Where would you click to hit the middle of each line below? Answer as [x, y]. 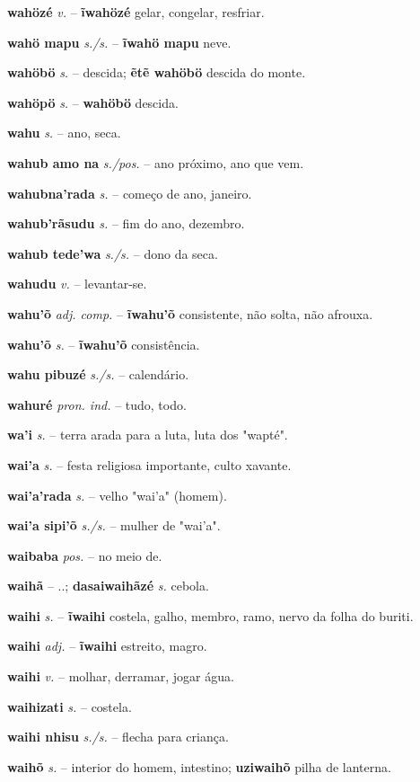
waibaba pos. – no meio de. [85, 555]
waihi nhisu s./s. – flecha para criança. [118, 737]
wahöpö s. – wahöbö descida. [93, 102]
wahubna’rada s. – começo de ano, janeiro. [130, 193]
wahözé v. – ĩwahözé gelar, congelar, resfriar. [136, 12]
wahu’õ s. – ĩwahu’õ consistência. [104, 344]
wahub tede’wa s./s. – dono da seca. [113, 253]
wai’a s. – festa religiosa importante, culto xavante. [149, 464]
